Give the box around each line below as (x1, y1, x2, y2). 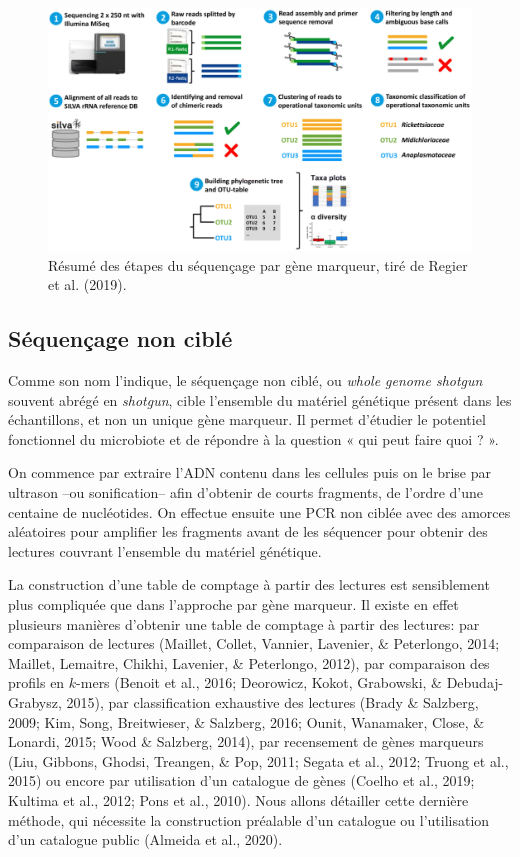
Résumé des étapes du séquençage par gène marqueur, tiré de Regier (48, 254, 468, 275)
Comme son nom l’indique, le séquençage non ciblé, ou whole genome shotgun (8, 370, 483, 391)
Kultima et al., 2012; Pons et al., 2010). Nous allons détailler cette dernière (8, 789, 469, 810)
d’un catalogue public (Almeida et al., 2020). (8, 829, 283, 850)
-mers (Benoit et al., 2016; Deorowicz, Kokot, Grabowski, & (76, 672, 442, 693)
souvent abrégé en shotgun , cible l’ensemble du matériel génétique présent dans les (8, 389, 512, 410)
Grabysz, (8, 691, 62, 712)
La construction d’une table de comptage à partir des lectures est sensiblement (8, 574, 490, 595)
